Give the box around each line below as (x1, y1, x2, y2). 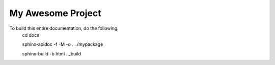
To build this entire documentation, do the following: (9, 25, 119, 31)
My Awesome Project (9, 8, 101, 19)
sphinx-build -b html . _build (22, 50, 81, 56)
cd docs (22, 32, 39, 38)
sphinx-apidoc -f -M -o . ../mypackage (22, 41, 103, 47)
